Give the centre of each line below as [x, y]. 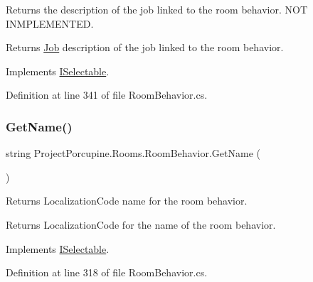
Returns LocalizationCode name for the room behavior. [127, 201]
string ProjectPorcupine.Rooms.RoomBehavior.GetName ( [133, 153]
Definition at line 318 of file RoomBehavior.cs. [107, 272]
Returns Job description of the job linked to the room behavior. [145, 47]
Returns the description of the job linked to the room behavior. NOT [157, 9]
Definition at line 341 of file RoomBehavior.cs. [107, 95]
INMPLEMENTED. [50, 23]
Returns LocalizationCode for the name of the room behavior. [141, 224]
